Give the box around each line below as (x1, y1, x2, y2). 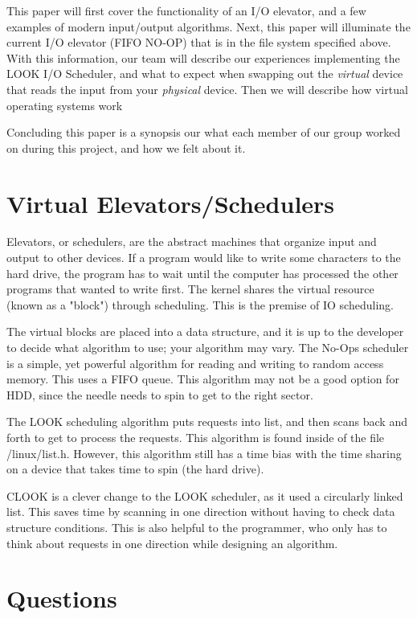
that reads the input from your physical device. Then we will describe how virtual (6, 80, 408, 97)
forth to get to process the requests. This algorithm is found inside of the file (6, 429, 385, 445)
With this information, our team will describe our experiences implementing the (6, 49, 400, 66)
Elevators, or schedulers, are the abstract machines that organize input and (6, 233, 377, 250)
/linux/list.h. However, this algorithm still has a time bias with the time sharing (6, 444, 402, 461)
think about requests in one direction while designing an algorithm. (6, 534, 338, 551)
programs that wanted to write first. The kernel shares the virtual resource (6, 280, 374, 297)
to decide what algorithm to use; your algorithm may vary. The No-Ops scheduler (6, 339, 409, 356)
